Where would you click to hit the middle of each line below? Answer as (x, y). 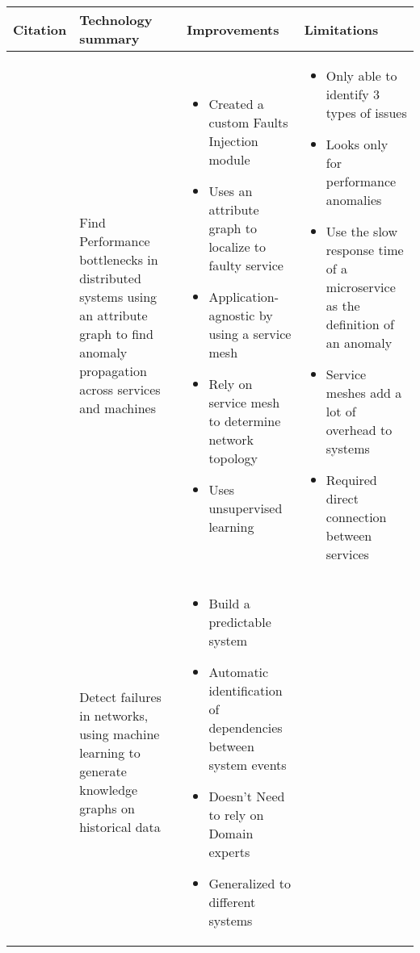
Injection (233, 140)
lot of (341, 411)
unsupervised (246, 508)
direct (342, 498)
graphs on (107, 808)
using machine (120, 734)
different (232, 902)
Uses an (231, 190)
